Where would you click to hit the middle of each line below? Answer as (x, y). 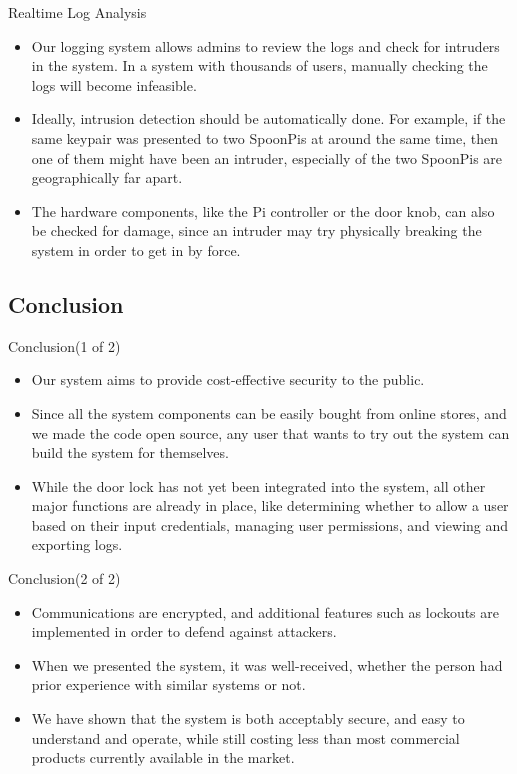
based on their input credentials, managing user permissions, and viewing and (270, 524)
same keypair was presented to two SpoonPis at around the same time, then (264, 137)
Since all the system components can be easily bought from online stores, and (269, 412)
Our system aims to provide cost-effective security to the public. (228, 379)
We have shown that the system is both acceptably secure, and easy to (248, 718)
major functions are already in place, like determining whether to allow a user (270, 505)
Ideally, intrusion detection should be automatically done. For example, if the (268, 118)
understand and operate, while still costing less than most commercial (245, 737)
